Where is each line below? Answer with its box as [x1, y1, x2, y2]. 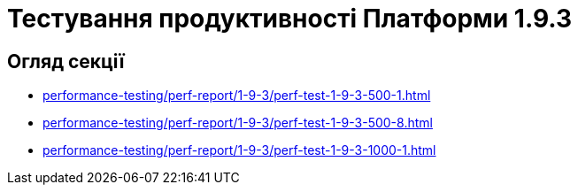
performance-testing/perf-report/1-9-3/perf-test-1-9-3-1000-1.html [42, 142, 436, 158]
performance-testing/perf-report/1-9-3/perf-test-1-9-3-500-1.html [42, 88, 431, 104]
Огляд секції [7, 50, 125, 73]
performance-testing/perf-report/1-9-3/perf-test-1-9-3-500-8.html [42, 115, 433, 131]
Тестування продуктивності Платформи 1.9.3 [7, 4, 573, 34]
